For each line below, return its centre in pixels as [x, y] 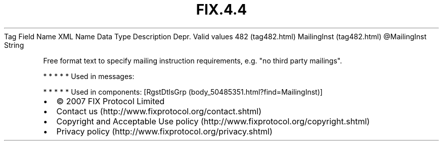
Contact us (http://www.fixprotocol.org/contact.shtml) [159, 111]
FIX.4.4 [221, 10]
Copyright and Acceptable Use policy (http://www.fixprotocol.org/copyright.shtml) [213, 121]
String [14, 45]
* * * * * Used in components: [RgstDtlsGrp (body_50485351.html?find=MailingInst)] [183, 92]
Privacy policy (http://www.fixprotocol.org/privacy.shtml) [164, 131]
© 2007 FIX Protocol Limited [110, 101]
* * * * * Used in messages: [89, 76]
